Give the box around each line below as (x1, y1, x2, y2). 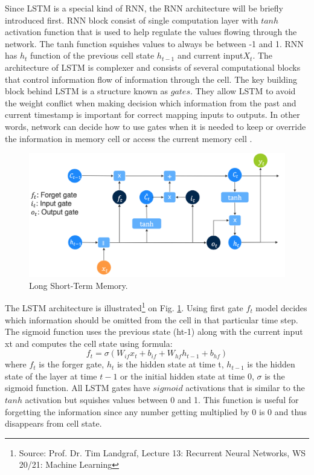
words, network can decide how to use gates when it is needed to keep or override (5, 120, 306, 132)
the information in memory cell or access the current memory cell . (5, 132, 252, 144)
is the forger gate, (39, 358, 104, 370)
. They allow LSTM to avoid (190, 85, 296, 97)
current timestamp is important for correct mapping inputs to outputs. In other (5, 108, 300, 121)
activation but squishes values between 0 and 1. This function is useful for (25, 393, 299, 406)
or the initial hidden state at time (120, 369, 245, 382)
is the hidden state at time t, (117, 358, 224, 370)
